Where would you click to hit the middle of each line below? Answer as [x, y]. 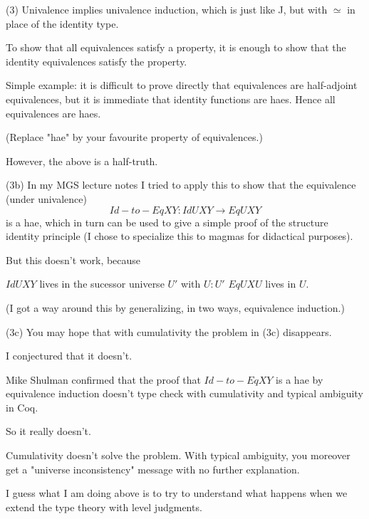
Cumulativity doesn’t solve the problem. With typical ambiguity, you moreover [178, 455]
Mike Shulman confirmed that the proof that [103, 379]
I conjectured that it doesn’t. [69, 356]
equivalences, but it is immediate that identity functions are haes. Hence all [171, 99]
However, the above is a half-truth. [82, 161]
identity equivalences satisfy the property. [97, 61]
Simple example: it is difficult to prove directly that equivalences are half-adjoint [182, 85]
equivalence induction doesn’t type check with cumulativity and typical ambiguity [184, 393]
